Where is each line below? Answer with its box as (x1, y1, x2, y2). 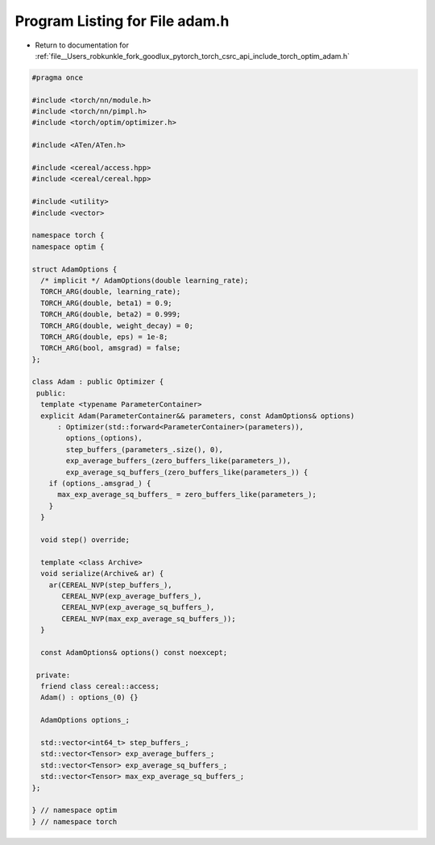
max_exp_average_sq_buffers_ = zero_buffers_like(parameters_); (57, 490, 317, 499)
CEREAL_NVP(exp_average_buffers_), (61, 591, 202, 600)
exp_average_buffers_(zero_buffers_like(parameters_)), (65, 456, 292, 466)
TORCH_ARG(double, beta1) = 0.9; (40, 298, 172, 308)
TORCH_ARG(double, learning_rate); (40, 287, 181, 296)
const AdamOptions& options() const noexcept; (40, 648, 228, 657)
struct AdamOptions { (31, 264, 118, 274)
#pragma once (31, 72, 84, 82)
